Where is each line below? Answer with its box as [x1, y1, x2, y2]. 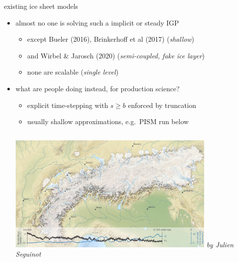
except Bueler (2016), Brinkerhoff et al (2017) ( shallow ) [27, 34, 194, 44]
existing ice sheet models [4, 1, 79, 11]
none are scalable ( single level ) [27, 67, 119, 77]
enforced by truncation [128, 100, 196, 110]
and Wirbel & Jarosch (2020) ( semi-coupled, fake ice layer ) [27, 50, 205, 60]
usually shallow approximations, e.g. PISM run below [27, 116, 189, 127]
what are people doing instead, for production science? [15, 83, 180, 93]
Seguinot [15, 249, 41, 259]
